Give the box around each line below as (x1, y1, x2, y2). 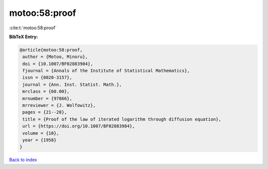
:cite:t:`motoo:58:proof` (9, 25, 57, 31)
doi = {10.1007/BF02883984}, (22, 61, 93, 66)
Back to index (9, 157, 37, 163)
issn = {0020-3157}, (22, 75, 72, 80)
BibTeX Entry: (9, 34, 38, 40)
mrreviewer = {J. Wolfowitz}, (22, 103, 96, 109)
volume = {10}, (22, 130, 60, 136)
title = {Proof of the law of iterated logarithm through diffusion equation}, (22, 116, 221, 122)
